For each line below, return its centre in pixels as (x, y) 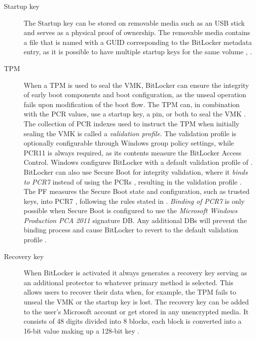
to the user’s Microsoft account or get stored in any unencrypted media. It (136, 311)
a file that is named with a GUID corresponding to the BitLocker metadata (138, 42)
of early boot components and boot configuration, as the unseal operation (135, 94)
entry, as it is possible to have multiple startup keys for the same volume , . (138, 52)
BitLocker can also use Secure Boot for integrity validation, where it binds (136, 171)
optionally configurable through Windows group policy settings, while (129, 143)
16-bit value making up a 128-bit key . (82, 330)
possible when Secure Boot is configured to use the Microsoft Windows (131, 210)
